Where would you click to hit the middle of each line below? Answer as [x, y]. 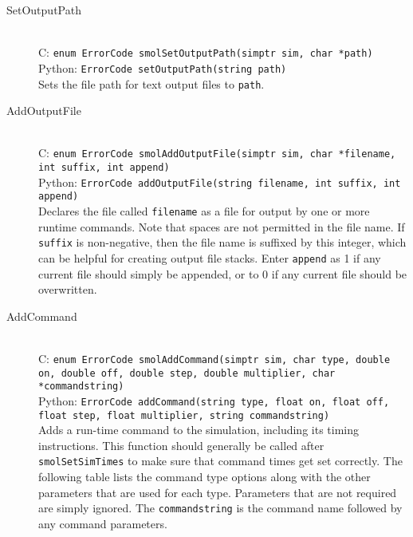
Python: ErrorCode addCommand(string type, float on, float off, [214, 400]
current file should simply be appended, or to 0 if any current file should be [223, 273]
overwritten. [68, 289]
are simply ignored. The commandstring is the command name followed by [220, 508]
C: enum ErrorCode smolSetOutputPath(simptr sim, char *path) [206, 52]
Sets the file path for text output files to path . [151, 83]
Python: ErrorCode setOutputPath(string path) [163, 67]
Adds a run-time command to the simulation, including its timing [199, 430]
